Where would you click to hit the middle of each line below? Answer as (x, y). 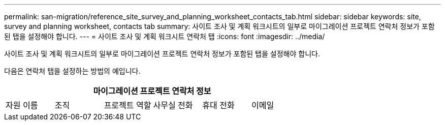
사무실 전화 (173, 105)
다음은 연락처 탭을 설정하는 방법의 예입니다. (72, 71)
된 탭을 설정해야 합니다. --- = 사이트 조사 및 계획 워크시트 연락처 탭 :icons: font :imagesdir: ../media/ (165, 36)
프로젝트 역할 (128, 105)
